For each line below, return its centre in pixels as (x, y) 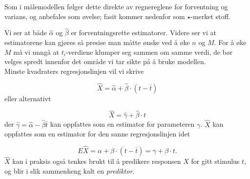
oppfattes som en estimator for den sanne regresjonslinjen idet (97, 134)
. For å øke (230, 42)
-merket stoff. (210, 16)
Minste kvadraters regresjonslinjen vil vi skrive (74, 71)
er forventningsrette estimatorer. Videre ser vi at (144, 33)
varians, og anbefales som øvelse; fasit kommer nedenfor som (95, 16)
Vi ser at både (26, 33)
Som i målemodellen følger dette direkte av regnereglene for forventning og (116, 6)
